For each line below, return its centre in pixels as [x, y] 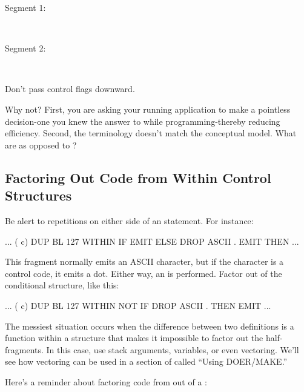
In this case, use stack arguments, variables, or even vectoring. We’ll [173, 349]
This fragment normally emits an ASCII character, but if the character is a [144, 261]
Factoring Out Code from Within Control [138, 177]
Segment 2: [25, 48]
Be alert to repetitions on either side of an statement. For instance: [129, 220]
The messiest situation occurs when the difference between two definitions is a [150, 326]
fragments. [24, 349]
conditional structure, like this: [62, 285]
